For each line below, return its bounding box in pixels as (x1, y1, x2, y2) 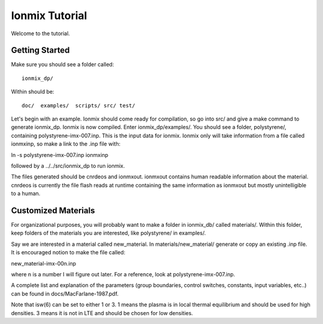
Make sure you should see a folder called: (11, 61, 114, 68)
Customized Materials (11, 205, 95, 215)
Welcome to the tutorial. (11, 30, 70, 37)
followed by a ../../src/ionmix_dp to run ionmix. (11, 162, 125, 169)
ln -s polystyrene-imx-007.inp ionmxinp (11, 151, 109, 158)
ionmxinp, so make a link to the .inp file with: (11, 140, 121, 147)
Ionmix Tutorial (11, 9, 87, 22)
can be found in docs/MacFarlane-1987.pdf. (11, 290, 119, 297)
